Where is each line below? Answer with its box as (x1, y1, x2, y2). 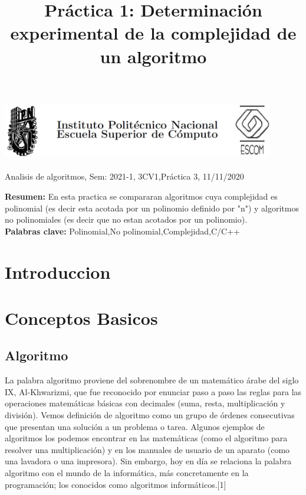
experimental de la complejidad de (10, 21, 297, 45)
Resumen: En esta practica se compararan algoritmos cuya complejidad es (5, 190, 278, 202)
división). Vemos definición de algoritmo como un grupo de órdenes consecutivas (5, 409, 295, 421)
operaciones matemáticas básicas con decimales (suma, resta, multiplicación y (5, 397, 285, 409)
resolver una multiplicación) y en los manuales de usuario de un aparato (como (5, 443, 290, 455)
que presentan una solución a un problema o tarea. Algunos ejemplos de (5, 420, 265, 432)
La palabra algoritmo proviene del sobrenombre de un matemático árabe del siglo (5, 374, 299, 386)
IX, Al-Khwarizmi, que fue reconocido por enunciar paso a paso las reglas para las (5, 385, 302, 398)
